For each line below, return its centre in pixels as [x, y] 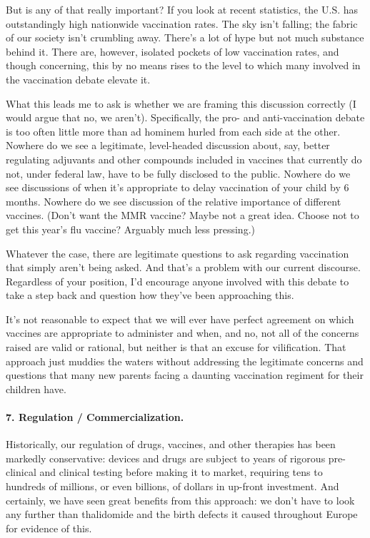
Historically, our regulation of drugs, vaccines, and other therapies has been [171, 444]
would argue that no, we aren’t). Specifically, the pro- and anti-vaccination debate [185, 117]
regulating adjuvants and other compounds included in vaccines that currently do [184, 159]
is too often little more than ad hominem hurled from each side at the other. [173, 131]
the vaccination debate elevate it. [78, 79]
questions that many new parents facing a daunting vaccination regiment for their [185, 375]
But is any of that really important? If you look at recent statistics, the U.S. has [182, 9]
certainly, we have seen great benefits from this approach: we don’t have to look [180, 500]
